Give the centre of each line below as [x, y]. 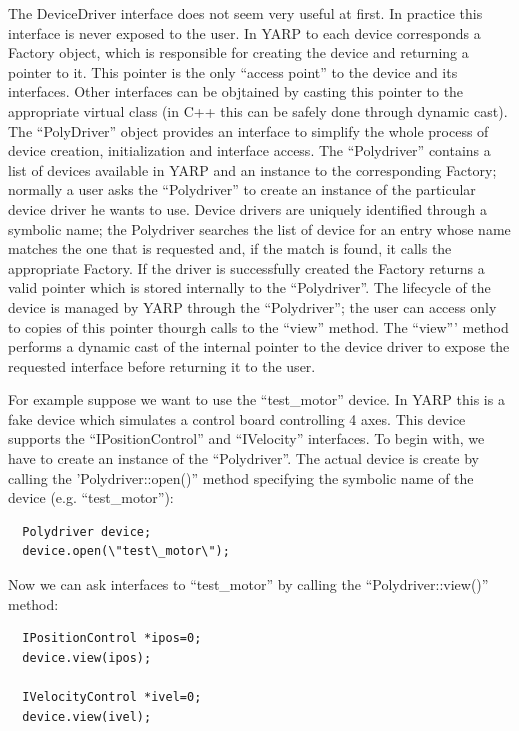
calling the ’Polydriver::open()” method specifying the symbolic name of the [241, 477]
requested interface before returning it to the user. [162, 365]
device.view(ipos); [87, 657]
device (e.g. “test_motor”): [91, 497]
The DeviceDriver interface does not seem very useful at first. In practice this [245, 13]
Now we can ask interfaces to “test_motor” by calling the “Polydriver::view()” [248, 584]
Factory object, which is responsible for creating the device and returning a [238, 52]
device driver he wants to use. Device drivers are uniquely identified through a [247, 208]
